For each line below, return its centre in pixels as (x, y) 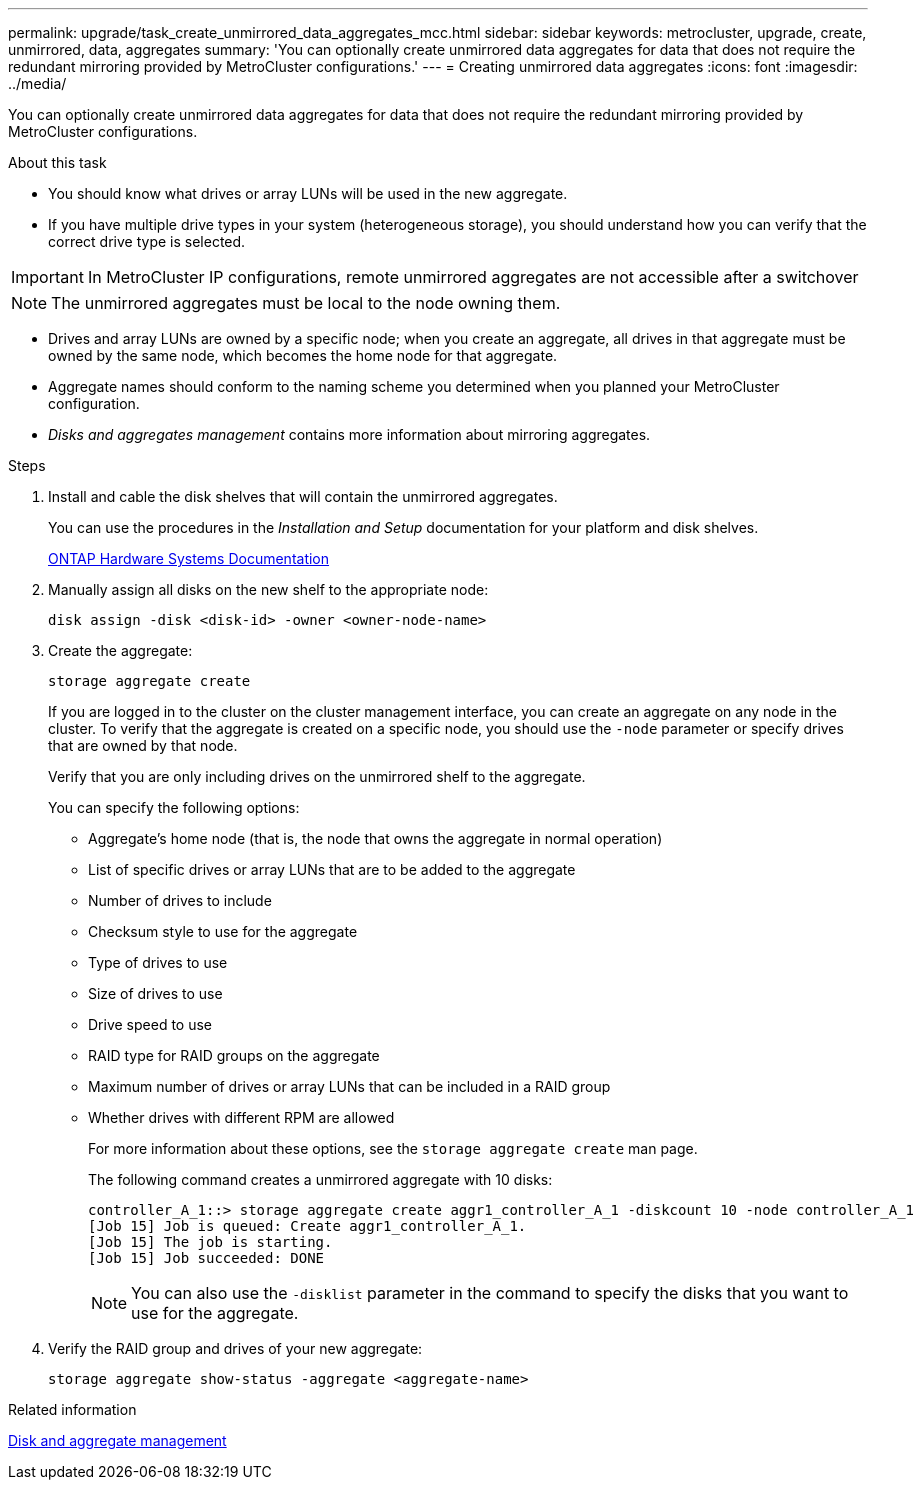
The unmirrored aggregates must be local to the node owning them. (306, 303)
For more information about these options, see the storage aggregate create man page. (393, 1148)
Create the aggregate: (120, 650)
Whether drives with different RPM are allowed (241, 1117)
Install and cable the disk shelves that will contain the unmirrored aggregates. (303, 496)
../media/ (37, 83)
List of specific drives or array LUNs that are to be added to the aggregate (332, 869)
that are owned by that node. (143, 745)
